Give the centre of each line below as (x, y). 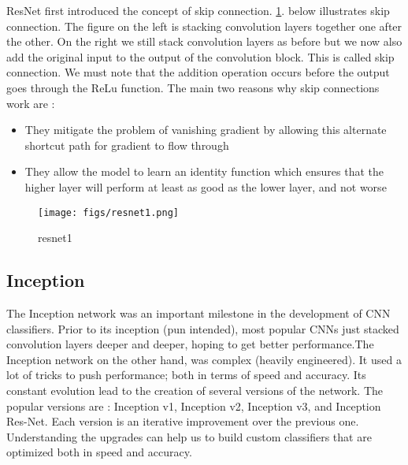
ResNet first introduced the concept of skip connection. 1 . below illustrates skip (198, 10)
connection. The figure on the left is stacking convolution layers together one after (204, 26)
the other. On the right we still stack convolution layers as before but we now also (204, 41)
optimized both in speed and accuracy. (99, 452)
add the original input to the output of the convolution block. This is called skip (200, 56)
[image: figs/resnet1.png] (108, 212)
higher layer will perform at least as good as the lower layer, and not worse (206, 186)
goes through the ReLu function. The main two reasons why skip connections (193, 87)
